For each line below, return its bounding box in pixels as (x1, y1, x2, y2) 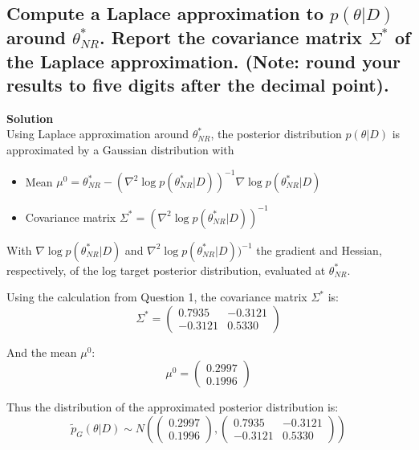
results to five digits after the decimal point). (6, 72, 389, 96)
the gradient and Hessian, (256, 241, 382, 258)
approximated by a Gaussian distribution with (6, 141, 234, 157)
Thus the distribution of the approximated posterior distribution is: (6, 399, 339, 415)
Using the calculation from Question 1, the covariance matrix (6, 288, 307, 305)
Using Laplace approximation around (6, 125, 189, 142)
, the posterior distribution (210, 125, 342, 142)
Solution (6, 109, 54, 126)
